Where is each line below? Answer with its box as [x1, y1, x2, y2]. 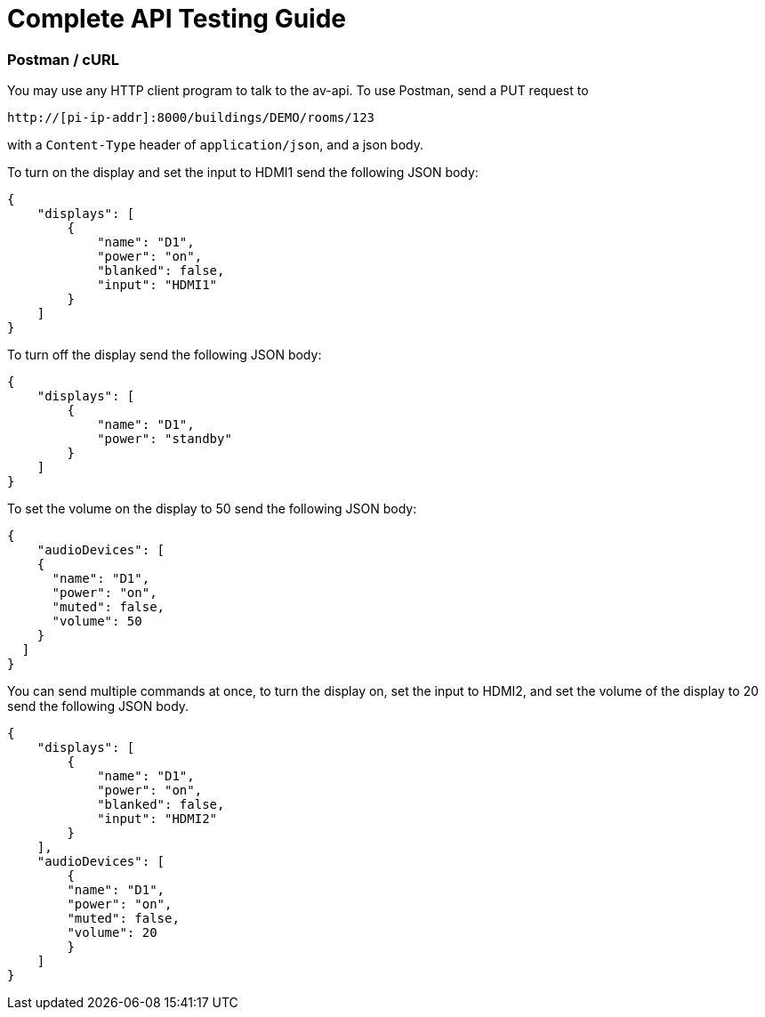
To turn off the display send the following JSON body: [7, 347, 322, 363]
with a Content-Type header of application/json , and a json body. [7, 137, 424, 153]
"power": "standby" [97, 432, 232, 447]
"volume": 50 [52, 614, 142, 629]
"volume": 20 [67, 925, 157, 940]
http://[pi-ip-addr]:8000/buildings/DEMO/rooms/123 [7, 110, 375, 125]
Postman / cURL [7, 50, 119, 69]
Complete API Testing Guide [7, 4, 347, 34]
